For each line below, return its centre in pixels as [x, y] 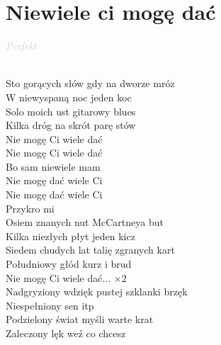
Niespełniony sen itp [50, 305]
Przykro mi [30, 208]
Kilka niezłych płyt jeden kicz [70, 236]
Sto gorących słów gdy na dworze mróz [90, 83]
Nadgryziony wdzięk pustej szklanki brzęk [97, 292]
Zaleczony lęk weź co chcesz [66, 333]
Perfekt [21, 46]
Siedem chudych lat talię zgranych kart [90, 250]
